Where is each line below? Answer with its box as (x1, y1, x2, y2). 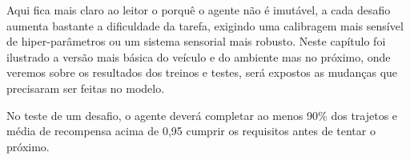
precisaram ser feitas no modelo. (6, 79, 165, 96)
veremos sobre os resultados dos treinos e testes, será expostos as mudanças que (6, 64, 398, 81)
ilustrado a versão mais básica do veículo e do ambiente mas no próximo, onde (6, 48, 391, 65)
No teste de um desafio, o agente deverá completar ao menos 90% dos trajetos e (6, 106, 398, 123)
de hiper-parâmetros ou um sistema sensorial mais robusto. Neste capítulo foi (6, 33, 386, 50)
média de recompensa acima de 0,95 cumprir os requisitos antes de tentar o (6, 122, 376, 139)
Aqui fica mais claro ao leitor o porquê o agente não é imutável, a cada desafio (6, 2, 391, 18)
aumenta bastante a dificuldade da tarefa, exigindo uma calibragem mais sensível (6, 17, 404, 34)
